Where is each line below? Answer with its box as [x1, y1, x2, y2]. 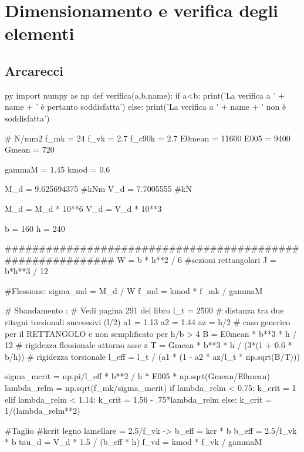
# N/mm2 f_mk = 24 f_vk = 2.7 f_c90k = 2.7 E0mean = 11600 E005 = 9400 [5, 131, 291, 144]
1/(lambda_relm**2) [5, 404, 80, 417]
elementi [5, 21, 75, 45]
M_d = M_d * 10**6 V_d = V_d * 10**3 [5, 202, 162, 214]
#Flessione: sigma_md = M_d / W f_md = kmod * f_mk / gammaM [5, 284, 263, 296]
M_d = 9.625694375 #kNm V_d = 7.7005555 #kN [5, 183, 192, 195]
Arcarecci [5, 61, 63, 79]
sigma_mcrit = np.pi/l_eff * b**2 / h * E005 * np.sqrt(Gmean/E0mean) [5, 370, 270, 382]
